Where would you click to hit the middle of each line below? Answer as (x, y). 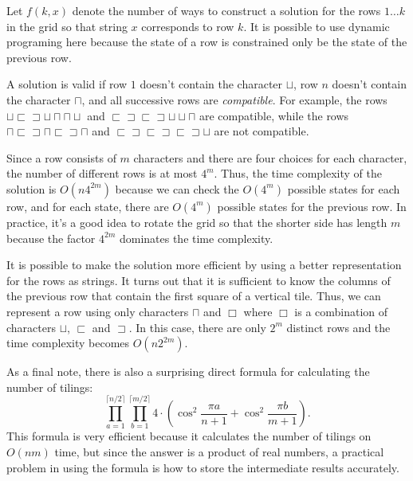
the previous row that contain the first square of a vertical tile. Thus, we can (194, 296)
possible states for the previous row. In (312, 206)
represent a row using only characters (98, 311)
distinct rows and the (338, 327)
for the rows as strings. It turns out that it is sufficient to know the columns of (199, 280)
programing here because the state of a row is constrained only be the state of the (207, 42)
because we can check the (177, 188)
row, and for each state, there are (88, 206)
